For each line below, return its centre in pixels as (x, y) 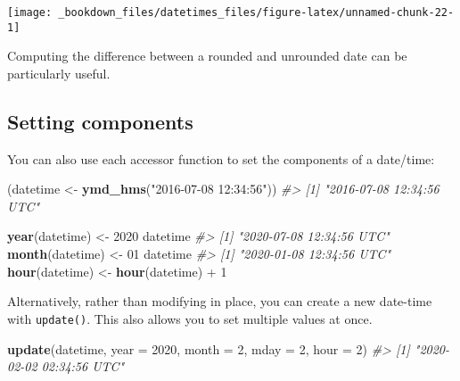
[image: (30, 12)
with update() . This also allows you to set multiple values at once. (190, 318)
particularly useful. (59, 73)
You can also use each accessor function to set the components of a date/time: (221, 158)
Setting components (100, 121)
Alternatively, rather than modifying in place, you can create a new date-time (220, 301)
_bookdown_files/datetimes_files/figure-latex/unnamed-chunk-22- (256, 12)
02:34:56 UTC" (83, 366)
